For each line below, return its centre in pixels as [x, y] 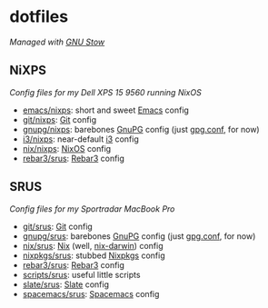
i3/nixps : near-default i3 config [80, 139]
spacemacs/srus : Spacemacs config [91, 293]
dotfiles [39, 17]
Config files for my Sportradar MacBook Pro [92, 209]
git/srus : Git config [57, 226]
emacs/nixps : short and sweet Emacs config [105, 110]
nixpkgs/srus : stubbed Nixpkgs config [94, 255]
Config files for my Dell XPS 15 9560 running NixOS [105, 92]
